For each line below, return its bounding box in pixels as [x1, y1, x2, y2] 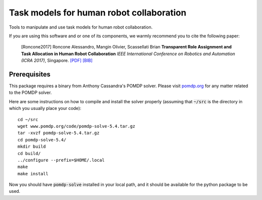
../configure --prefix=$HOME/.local [17, 157, 105, 163]
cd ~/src [17, 117, 38, 122]
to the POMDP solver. [9, 90, 52, 95]
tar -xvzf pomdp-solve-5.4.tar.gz [17, 130, 99, 136]
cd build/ [17, 151, 41, 156]
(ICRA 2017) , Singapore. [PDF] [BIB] [21, 58, 93, 63]
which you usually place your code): [9, 106, 82, 111]
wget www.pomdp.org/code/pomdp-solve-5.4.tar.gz [17, 123, 135, 129]
